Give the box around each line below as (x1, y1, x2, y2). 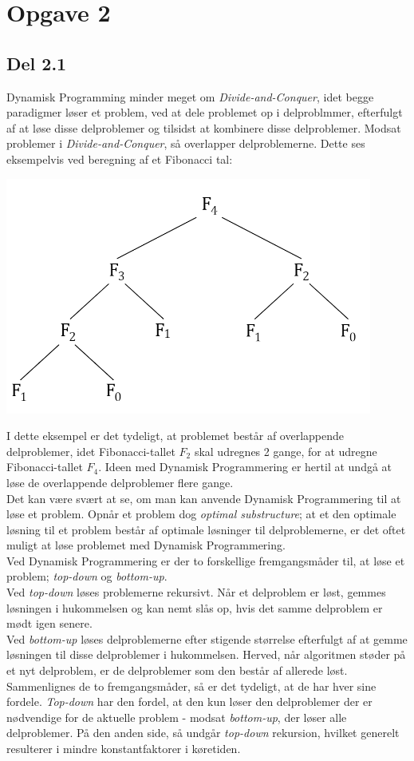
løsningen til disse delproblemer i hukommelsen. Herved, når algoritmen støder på (6, 646, 406, 663)
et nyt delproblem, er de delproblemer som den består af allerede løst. (6, 662, 348, 679)
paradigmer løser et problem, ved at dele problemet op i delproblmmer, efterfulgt (6, 104, 403, 121)
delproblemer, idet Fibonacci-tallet (6, 442, 175, 459)
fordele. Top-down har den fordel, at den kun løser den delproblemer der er (6, 693, 373, 710)
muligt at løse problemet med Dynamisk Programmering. (6, 537, 286, 553)
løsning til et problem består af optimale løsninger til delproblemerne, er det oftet (6, 521, 406, 537)
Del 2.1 (6, 50, 67, 75)
